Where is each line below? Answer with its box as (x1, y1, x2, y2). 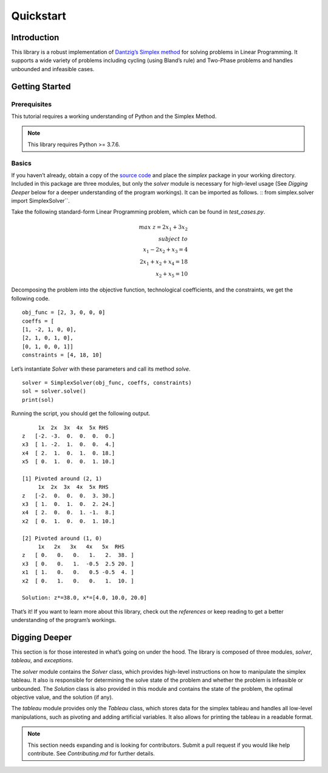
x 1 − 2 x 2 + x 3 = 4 (143, 247, 188, 255)
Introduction (11, 32, 60, 43)
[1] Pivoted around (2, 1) (22, 475, 103, 482)
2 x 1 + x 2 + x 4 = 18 (140, 259, 188, 267)
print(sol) (22, 396, 55, 403)
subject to (158, 236, 188, 243)
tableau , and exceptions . (11, 657, 73, 664)
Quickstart (11, 9, 67, 23)
